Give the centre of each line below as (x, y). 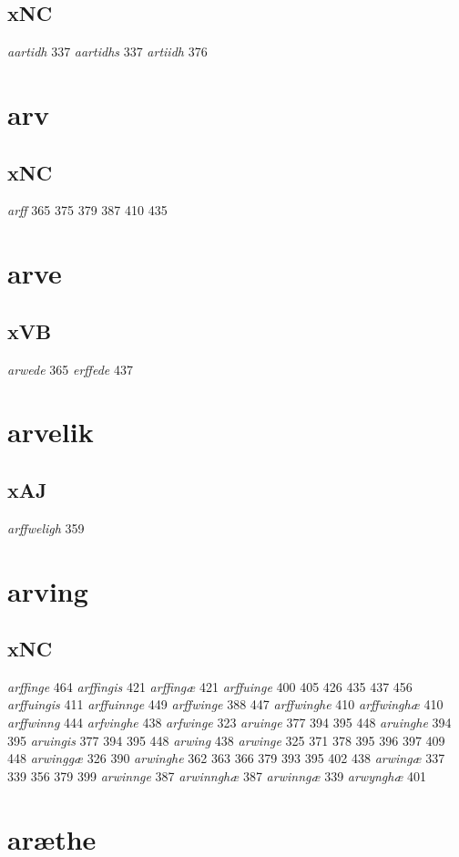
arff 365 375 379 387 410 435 (87, 210)
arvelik (51, 432)
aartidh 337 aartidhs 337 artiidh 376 (107, 52)
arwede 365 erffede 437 (70, 369)
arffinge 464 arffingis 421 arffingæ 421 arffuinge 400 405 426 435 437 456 (210, 686)
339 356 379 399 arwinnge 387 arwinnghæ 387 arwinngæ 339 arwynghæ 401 (217, 775)
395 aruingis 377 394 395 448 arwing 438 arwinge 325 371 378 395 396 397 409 (226, 740)
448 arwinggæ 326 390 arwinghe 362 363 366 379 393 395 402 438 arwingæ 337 (226, 758)
